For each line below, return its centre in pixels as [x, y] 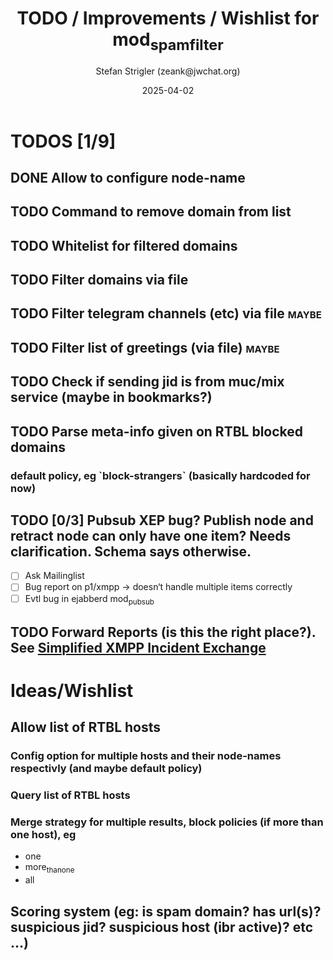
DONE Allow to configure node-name [128, 177]
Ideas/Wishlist [72, 690]
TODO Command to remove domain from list [151, 212]
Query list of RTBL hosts [70, 795]
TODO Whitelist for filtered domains [124, 245]
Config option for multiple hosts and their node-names [146, 756]
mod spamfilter [168, 41]
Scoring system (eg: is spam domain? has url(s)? [166, 911]
